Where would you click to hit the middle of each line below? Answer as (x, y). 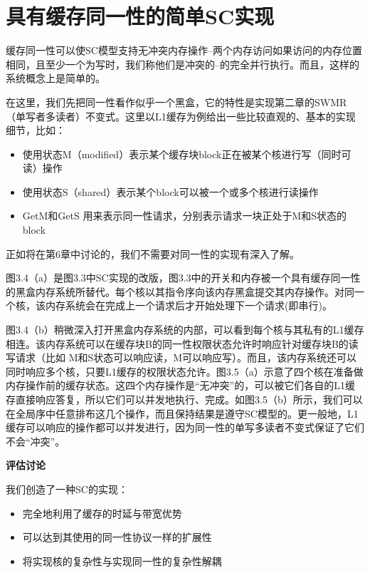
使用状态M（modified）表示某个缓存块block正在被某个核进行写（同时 (182, 154)
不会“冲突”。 (36, 441)
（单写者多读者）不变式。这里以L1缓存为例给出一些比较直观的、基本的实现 (181, 116)
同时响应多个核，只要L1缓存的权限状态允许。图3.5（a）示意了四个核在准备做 (185, 371)
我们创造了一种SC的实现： (67, 489)
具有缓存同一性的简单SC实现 (140, 16)
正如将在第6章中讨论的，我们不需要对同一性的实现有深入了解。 (153, 253)
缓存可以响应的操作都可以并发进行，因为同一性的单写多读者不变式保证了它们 (185, 427)
